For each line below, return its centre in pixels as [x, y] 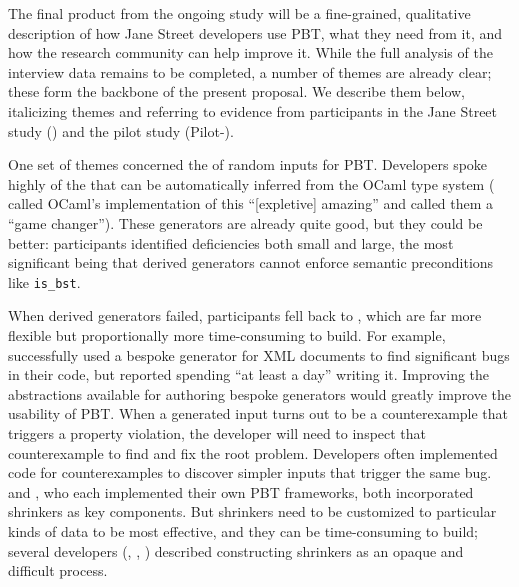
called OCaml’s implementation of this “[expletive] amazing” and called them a [251, 203]
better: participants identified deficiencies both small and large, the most [231, 242]
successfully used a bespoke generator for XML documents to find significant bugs [259, 354]
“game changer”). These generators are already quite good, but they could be [245, 222]
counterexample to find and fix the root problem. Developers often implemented [253, 452]
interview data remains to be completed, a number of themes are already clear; [250, 71]
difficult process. [58, 570]
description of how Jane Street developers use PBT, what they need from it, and [255, 32]
